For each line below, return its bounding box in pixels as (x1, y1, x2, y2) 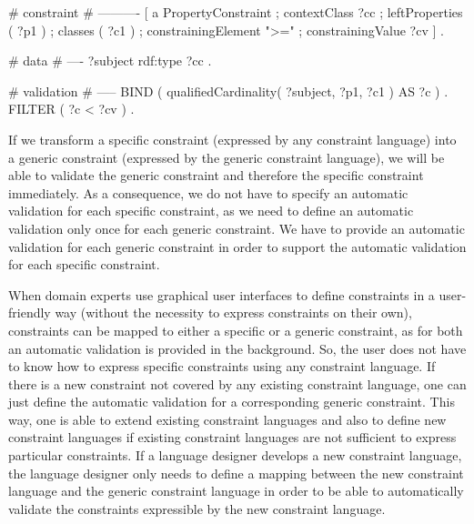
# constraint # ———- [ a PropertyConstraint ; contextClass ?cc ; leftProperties (8, 3, 463, 21)
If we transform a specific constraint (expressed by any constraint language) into (8, 129, 457, 148)
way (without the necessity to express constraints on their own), (55, 303, 412, 322)
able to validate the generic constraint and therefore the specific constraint (8, 166, 424, 185)
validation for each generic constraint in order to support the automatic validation (8, 237, 467, 256)
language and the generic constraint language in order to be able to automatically (8, 481, 464, 500)
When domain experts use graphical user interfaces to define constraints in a (8, 285, 435, 304)
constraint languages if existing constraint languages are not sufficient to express (8, 428, 457, 447)
